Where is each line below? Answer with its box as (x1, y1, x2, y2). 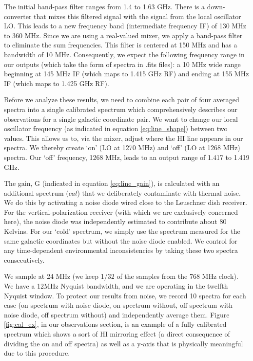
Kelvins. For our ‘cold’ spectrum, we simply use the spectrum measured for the (4, 226, 240, 236)
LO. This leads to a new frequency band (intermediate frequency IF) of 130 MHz (4, 21, 246, 31)
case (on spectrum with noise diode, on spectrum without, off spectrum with (4, 300, 233, 310)
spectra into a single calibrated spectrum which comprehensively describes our (4, 104, 238, 114)
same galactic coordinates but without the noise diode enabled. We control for (4, 235, 237, 246)
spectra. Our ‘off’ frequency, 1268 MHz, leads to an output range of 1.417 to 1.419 (4, 152, 250, 162)
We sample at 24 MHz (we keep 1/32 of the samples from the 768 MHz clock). (4, 271, 238, 281)
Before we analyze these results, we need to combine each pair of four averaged (4, 94, 239, 105)
